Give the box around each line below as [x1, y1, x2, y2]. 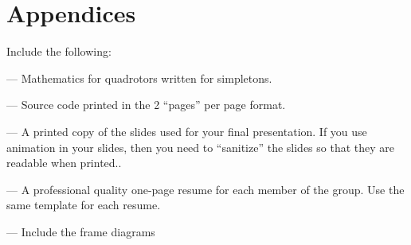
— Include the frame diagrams [6, 223, 155, 239]
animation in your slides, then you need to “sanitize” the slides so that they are [6, 138, 395, 155]
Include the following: [6, 43, 112, 60]
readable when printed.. [6, 154, 122, 171]
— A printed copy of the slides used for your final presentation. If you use [6, 122, 367, 139]
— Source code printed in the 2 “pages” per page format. [6, 96, 286, 113]
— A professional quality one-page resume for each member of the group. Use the [6, 181, 405, 197]
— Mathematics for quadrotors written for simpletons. [6, 69, 272, 86]
